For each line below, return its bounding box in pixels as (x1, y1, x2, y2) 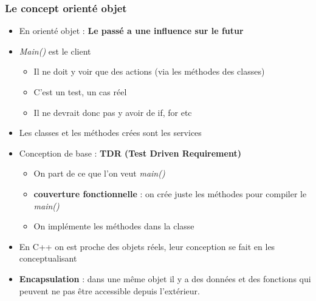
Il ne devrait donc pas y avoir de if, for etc (33, 106, 192, 118)
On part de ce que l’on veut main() (33, 167, 165, 180)
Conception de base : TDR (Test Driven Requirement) (19, 146, 241, 159)
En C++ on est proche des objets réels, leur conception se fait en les (19, 240, 275, 252)
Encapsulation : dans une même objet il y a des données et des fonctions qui (19, 272, 311, 285)
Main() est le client (19, 44, 91, 57)
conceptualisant (19, 252, 77, 265)
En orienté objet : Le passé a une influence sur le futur (19, 24, 244, 37)
